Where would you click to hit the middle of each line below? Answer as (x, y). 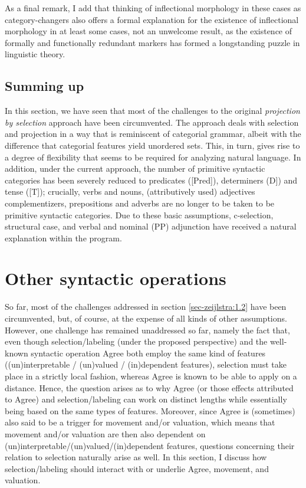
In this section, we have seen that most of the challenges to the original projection (152, 111)
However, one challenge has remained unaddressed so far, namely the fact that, (147, 330)
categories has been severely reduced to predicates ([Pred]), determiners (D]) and (151, 180)
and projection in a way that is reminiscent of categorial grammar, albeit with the (153, 134)
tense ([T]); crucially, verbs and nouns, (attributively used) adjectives (130, 191)
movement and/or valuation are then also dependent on (105, 433)
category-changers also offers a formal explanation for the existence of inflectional (152, 19)
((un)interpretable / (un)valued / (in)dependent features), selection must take (146, 364)
